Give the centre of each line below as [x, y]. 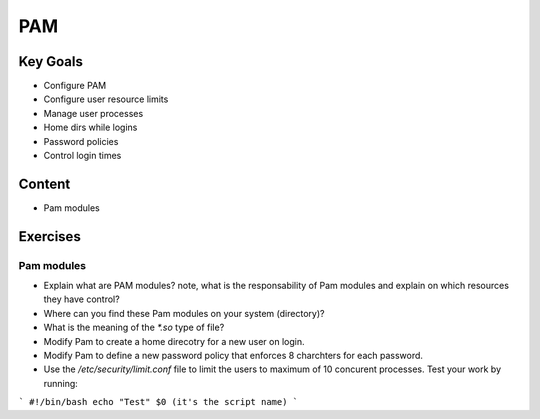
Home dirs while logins [90, 127]
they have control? [81, 299]
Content [44, 183]
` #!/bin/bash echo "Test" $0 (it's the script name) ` [158, 402]
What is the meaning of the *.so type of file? [134, 327]
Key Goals [51, 61]
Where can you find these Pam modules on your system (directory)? [184, 313]
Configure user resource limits [106, 99]
